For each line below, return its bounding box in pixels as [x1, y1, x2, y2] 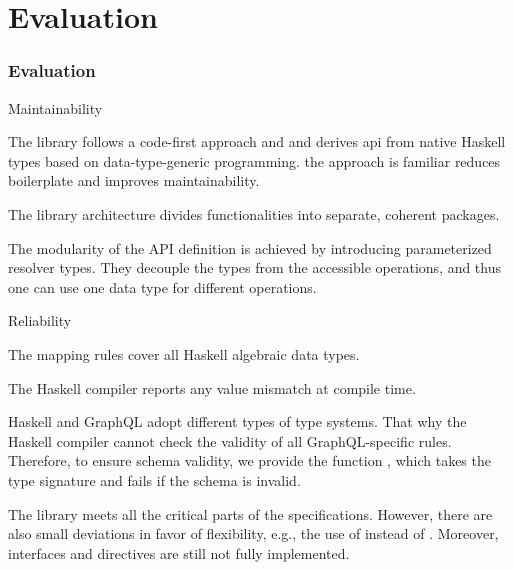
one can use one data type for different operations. [8, 276, 317, 297]
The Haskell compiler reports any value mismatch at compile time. [8, 377, 416, 398]
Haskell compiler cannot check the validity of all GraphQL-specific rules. [8, 430, 452, 451]
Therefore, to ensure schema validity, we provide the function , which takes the [8, 450, 491, 471]
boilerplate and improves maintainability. [8, 170, 260, 191]
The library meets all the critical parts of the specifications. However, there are [8, 503, 493, 524]
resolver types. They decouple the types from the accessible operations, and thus [8, 257, 501, 278]
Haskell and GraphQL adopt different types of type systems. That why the [8, 411, 467, 432]
